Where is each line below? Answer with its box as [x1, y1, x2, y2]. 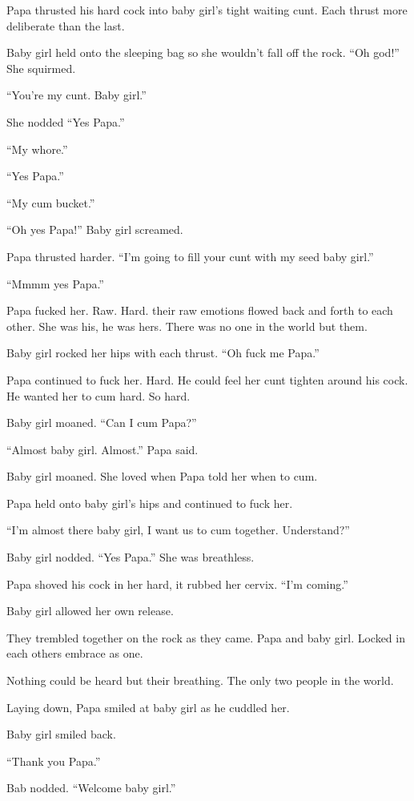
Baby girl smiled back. [6, 726, 116, 743]
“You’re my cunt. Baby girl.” [6, 87, 147, 103]
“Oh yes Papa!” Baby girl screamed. [6, 221, 183, 238]
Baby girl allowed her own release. [6, 602, 174, 619]
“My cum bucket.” [6, 194, 95, 211]
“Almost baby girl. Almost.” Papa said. [6, 441, 199, 457]
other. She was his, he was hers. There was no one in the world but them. [6, 317, 368, 334]
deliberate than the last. [6, 17, 125, 34]
